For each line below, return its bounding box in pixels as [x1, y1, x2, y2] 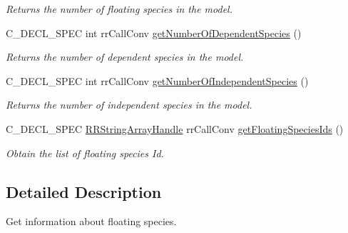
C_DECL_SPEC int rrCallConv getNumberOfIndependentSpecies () [6, 73, 309, 88]
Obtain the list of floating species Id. [6, 145, 164, 160]
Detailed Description [6, 180, 162, 202]
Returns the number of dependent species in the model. [6, 49, 244, 64]
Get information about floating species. [6, 214, 177, 229]
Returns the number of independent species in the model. [6, 97, 252, 112]
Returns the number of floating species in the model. [6, 1, 232, 16]
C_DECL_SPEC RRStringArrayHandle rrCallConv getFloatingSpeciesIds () [6, 121, 344, 136]
